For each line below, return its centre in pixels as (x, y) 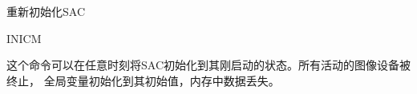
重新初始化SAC (46, 11)
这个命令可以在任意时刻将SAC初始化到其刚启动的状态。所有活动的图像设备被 (208, 65)
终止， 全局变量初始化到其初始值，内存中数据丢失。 (143, 80)
